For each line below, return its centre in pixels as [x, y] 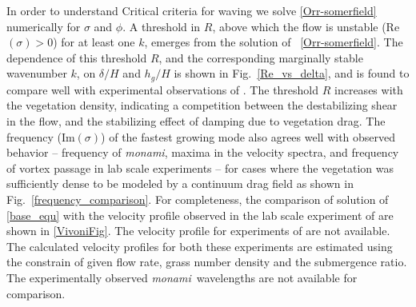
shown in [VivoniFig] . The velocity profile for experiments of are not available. [198, 231]
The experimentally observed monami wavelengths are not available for [182, 277]
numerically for [44, 26]
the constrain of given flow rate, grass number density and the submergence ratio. [207, 262]
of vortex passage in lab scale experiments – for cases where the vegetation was [200, 167]
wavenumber [37, 73]
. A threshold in [162, 26]
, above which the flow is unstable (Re [306, 26]
